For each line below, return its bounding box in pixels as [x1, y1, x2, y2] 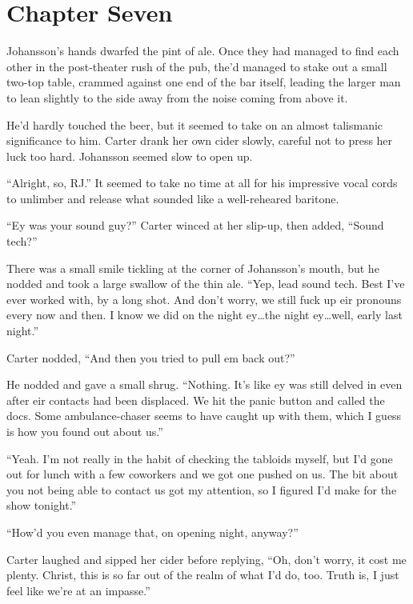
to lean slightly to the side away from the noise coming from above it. [6, 89, 348, 106]
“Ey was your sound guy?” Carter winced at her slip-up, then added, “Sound [6, 217, 384, 234]
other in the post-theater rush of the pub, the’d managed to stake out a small [6, 58, 387, 74]
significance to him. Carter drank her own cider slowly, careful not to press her [6, 132, 393, 149]
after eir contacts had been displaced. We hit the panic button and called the [6, 391, 385, 408]
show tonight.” [6, 497, 77, 514]
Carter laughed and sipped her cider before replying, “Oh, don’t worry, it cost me [6, 550, 407, 567]
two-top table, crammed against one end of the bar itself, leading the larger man [6, 74, 401, 90]
